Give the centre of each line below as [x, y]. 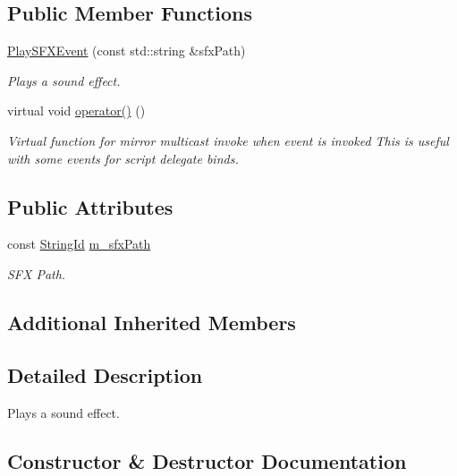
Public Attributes [90, 206]
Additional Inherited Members [152, 322]
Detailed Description [105, 374]
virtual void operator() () [76, 110]
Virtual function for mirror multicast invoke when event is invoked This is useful [228, 140]
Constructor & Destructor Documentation [207, 460]
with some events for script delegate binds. [123, 158]
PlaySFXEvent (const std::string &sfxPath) [127, 51]
